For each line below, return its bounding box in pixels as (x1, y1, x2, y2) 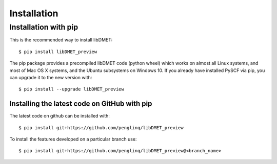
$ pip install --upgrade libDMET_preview (18, 86, 124, 92)
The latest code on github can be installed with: (9, 113, 110, 119)
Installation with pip (9, 22, 78, 32)
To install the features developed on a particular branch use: (9, 136, 137, 143)
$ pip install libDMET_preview (18, 49, 97, 55)
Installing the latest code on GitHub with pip (9, 100, 152, 108)
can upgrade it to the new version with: (9, 74, 92, 80)
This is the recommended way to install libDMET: (9, 37, 113, 43)
